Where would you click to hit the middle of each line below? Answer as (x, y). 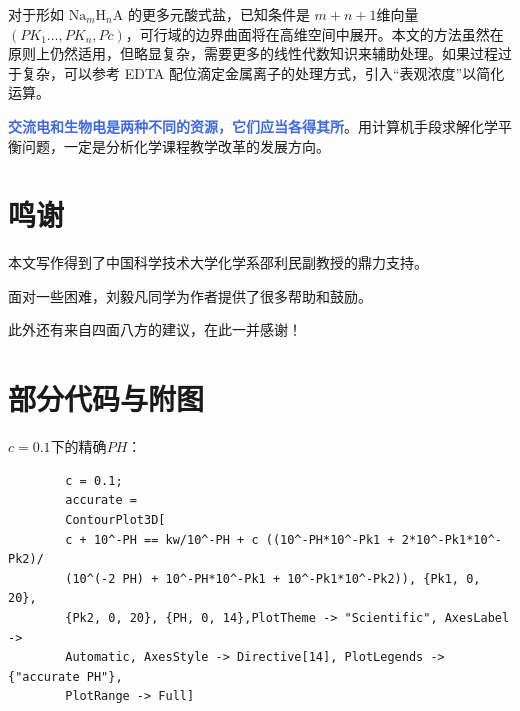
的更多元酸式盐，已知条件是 (218, 14)
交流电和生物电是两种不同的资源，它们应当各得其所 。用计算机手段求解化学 (253, 125)
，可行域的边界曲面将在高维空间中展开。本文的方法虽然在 (314, 33)
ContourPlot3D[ (115, 519)
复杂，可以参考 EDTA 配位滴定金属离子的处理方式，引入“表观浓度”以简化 (263, 72)
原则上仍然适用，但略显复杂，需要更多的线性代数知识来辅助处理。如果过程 (253, 53)
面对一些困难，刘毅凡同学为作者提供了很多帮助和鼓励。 (190, 295)
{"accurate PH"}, (65, 676)
